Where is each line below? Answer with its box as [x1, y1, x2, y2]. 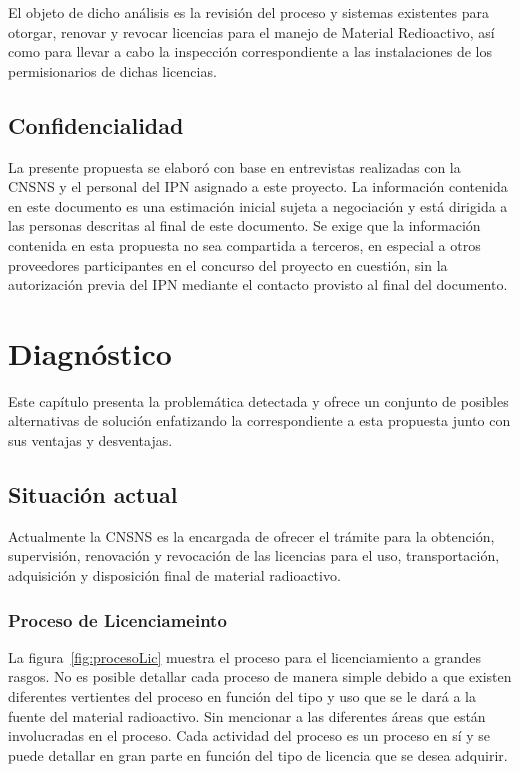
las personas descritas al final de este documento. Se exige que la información [8, 215, 481, 236]
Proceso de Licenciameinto [8, 607, 227, 632]
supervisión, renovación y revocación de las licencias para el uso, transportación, [8, 545, 500, 566]
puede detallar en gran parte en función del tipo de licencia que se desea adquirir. [8, 744, 508, 765]
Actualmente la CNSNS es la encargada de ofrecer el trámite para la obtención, [8, 525, 495, 546]
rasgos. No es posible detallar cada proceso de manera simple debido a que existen [8, 666, 512, 687]
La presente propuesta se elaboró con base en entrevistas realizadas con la [8, 156, 461, 177]
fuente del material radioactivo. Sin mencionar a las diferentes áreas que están [8, 705, 486, 726]
